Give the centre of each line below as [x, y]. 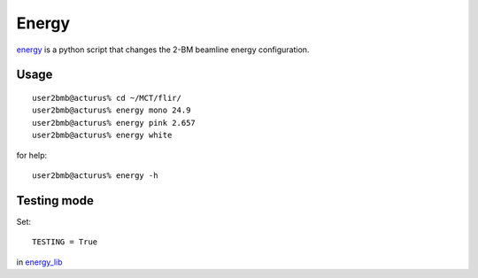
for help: [32, 155]
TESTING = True [65, 242]
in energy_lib [39, 262]
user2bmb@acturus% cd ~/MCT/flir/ [107, 98]
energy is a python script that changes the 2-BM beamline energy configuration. [163, 50]
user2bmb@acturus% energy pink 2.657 [114, 123]
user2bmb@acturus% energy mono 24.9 [112, 110]
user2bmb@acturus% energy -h [95, 175]
